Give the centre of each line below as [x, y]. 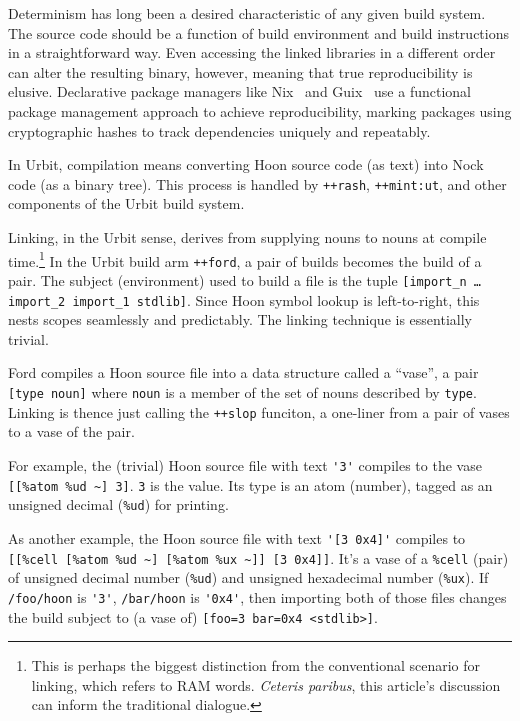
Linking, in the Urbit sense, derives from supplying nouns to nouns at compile [247, 237]
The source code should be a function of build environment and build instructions [258, 32]
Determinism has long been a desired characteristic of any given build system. [247, 13]
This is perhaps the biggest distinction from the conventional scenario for [256, 665]
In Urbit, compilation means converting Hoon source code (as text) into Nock [246, 164]
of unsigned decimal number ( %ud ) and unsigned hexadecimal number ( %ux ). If [248, 577]
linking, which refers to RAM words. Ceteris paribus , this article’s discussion [266, 684]
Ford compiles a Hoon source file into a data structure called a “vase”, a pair [243, 372]
